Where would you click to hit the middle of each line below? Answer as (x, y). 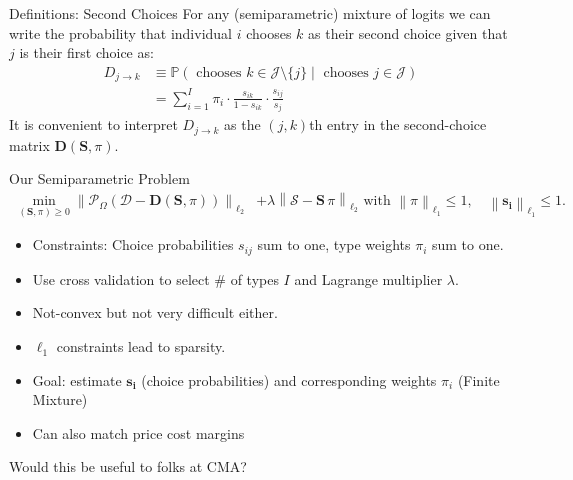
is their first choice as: (86, 52)
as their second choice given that (408, 32)
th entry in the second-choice (398, 124)
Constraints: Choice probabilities (133, 244)
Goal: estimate (77, 379)
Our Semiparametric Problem (99, 178)
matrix (29, 144)
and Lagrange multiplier (368, 278)
